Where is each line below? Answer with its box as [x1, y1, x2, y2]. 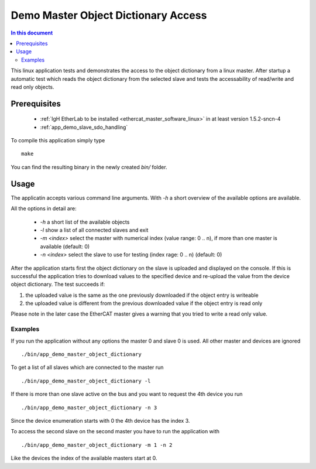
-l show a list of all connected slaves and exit [40, 226, 149, 234]
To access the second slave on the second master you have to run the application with [11, 428, 219, 435]
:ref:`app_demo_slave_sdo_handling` [40, 124, 128, 131]
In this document [11, 29, 53, 36]
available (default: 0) [40, 243, 90, 250]
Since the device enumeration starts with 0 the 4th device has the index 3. [11, 417, 190, 424]
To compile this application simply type [11, 137, 105, 144]
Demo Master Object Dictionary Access [11, 9, 207, 22]
